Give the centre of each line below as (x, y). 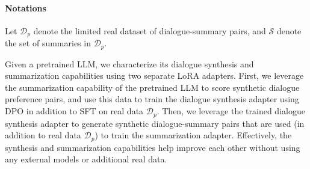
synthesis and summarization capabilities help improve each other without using (153, 147)
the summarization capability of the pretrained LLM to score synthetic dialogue (152, 87)
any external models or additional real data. (86, 159)
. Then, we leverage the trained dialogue (231, 111)
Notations (26, 8)
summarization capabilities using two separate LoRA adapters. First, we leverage (154, 75)
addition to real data (43, 135)
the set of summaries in (48, 43)
